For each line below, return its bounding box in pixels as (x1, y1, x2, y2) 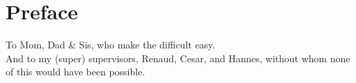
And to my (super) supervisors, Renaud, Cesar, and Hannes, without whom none (6, 50, 350, 65)
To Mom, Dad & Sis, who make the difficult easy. (6, 37, 215, 52)
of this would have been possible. (6, 64, 145, 79)
